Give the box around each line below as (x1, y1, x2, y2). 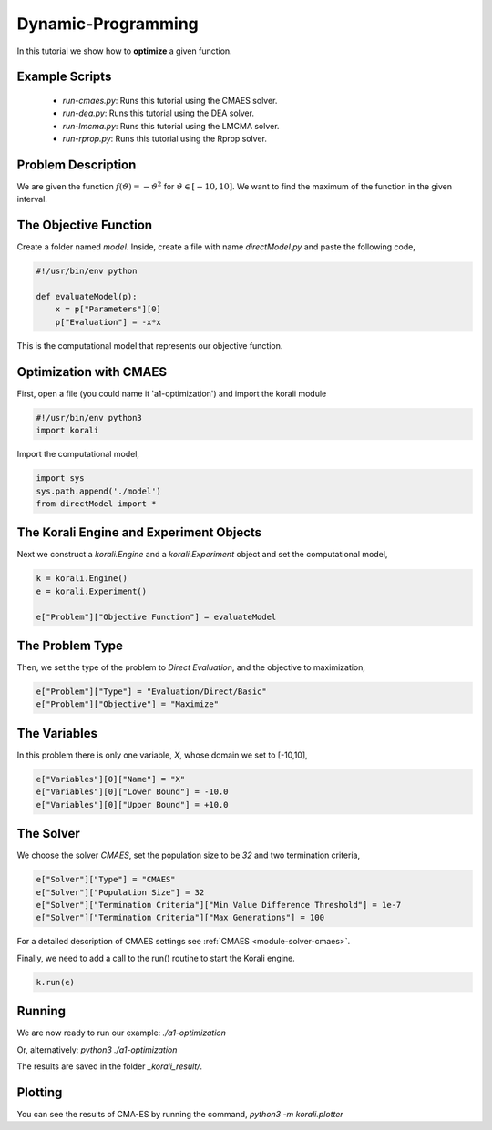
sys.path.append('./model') (36, 485, 161, 496)
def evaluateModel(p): (36, 291, 138, 302)
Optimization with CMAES (16, 364, 168, 380)
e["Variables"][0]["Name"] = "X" (36, 774, 186, 784)
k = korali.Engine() (36, 574, 128, 584)
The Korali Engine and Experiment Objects (16, 524, 262, 541)
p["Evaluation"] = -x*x (55, 317, 161, 327)
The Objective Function (16, 218, 153, 233)
